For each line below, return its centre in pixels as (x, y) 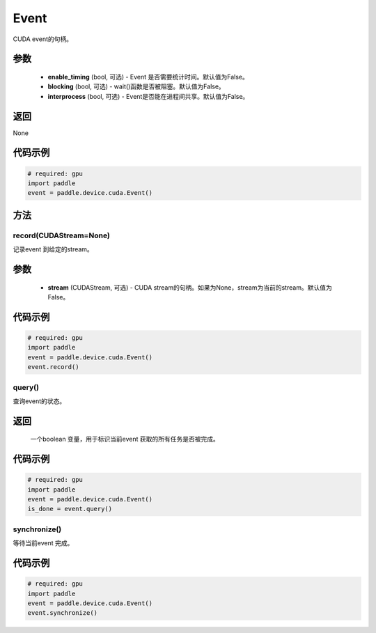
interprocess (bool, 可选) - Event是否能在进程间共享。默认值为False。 (148, 96)
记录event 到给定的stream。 (53, 249)
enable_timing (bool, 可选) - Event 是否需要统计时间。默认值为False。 (148, 77)
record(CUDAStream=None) (62, 235)
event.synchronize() (62, 613)
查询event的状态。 (39, 401)
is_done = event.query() (70, 509)
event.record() (53, 367)
